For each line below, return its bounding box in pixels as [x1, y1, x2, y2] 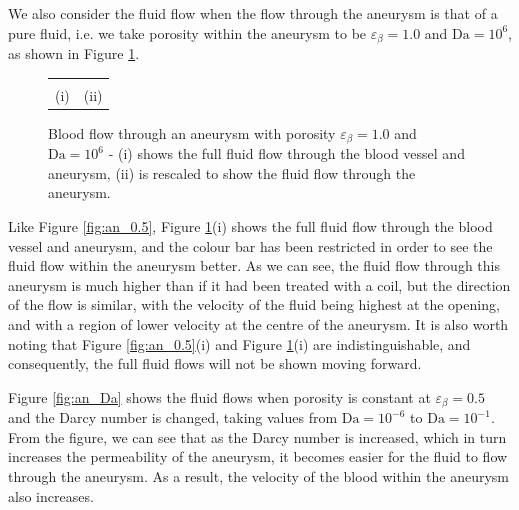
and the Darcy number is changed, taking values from [8, 407, 338, 428]
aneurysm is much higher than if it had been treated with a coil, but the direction [8, 274, 511, 295]
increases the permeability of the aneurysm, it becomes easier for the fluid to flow [8, 446, 508, 467]
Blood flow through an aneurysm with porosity [48, 122, 336, 143]
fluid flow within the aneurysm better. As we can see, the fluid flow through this [8, 255, 500, 276]
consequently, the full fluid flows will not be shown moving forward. [8, 353, 422, 374]
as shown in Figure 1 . [8, 43, 140, 64]
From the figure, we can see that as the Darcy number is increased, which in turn [8, 426, 507, 447]
